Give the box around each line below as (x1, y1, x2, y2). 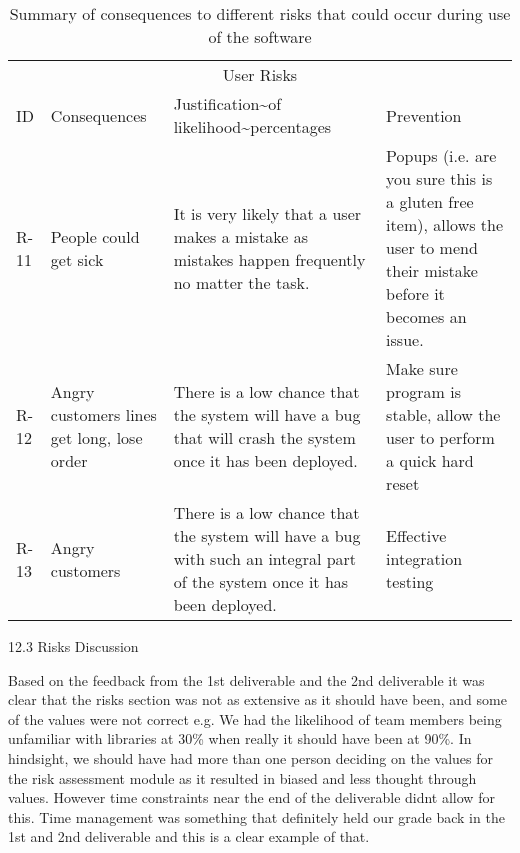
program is (386, 380, 461, 403)
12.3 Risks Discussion (8, 636, 139, 656)
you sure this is (386, 167, 493, 190)
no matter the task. (173, 270, 310, 294)
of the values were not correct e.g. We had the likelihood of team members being (8, 708, 502, 729)
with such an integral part (173, 547, 357, 570)
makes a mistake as (173, 224, 309, 248)
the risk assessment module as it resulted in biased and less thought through (8, 767, 477, 788)
